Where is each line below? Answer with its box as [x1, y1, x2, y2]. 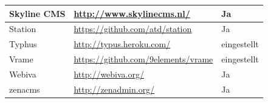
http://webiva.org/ [74, 67, 144, 80]
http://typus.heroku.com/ [74, 38, 171, 50]
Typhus [9, 38, 37, 50]
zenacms [9, 82, 40, 95]
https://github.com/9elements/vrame [74, 53, 213, 65]
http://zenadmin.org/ [74, 82, 155, 95]
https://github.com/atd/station [74, 22, 192, 35]
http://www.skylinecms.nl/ [74, 7, 190, 19]
